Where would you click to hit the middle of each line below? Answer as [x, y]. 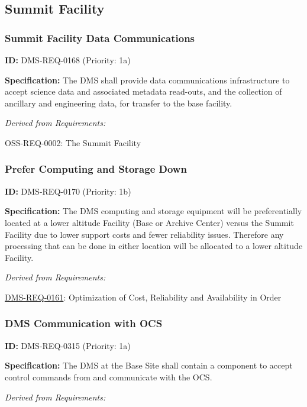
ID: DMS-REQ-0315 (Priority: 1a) [68, 345]
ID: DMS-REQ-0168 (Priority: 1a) [68, 60]
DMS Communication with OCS [84, 323]
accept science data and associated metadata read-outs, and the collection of [143, 91]
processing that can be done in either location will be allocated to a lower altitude [154, 246]
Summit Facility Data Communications [100, 38]
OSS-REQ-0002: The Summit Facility [73, 142]
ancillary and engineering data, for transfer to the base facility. [119, 103]
